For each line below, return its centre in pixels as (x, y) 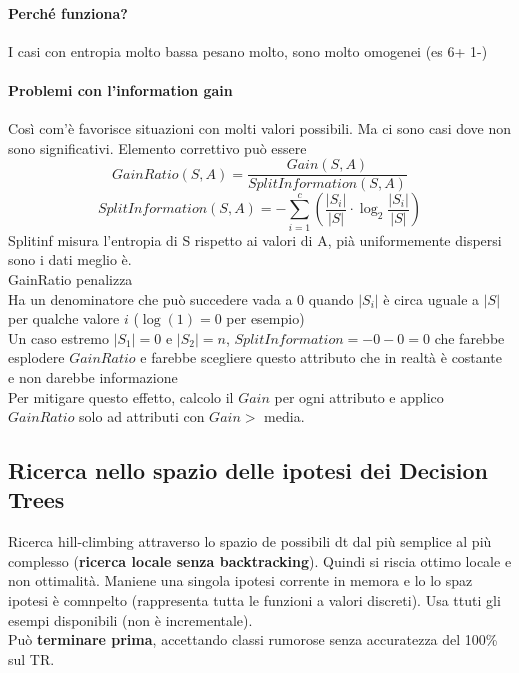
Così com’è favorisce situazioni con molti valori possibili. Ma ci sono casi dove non (260, 128)
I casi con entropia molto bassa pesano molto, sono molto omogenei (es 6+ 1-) (248, 50)
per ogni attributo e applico (359, 396)
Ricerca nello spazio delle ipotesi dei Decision (248, 470)
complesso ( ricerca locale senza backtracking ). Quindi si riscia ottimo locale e (260, 560)
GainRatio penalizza (70, 278)
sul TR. (31, 658)
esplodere (36, 357)
